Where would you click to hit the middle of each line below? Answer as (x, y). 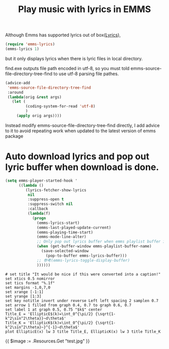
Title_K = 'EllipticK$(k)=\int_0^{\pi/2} (49, 323)
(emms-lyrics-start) (58, 223)
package (14, 136)
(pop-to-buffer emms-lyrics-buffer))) (86, 256)
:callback (38, 209)
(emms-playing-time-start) (65, 232)
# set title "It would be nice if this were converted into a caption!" (83, 274)
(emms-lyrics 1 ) (22, 49)
